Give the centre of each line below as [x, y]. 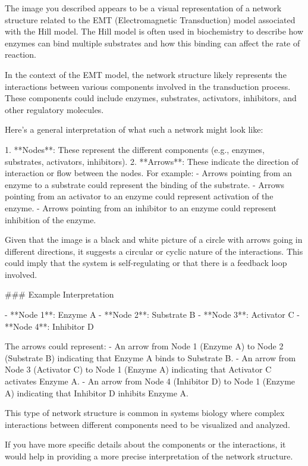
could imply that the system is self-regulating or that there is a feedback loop [146, 263]
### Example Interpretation [59, 294]
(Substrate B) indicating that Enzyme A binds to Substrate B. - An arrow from [150, 357]
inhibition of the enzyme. [51, 219]
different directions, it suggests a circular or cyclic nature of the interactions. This [154, 251]
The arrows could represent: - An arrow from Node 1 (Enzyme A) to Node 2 [144, 346]
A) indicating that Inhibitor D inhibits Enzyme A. [97, 392]
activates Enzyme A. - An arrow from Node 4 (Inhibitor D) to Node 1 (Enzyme [150, 381]
